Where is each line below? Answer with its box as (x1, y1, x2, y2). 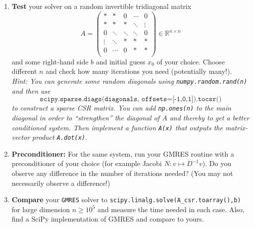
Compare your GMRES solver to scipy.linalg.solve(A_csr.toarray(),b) (11, 194, 241, 205)
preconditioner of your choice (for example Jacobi (11, 158, 162, 169)
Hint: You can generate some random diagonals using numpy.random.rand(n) (11, 76, 248, 86)
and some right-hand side (11, 56, 89, 66)
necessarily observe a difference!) (11, 177, 110, 188)
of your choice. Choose (156, 56, 225, 66)
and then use (11, 85, 51, 96)
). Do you (202, 158, 231, 169)
